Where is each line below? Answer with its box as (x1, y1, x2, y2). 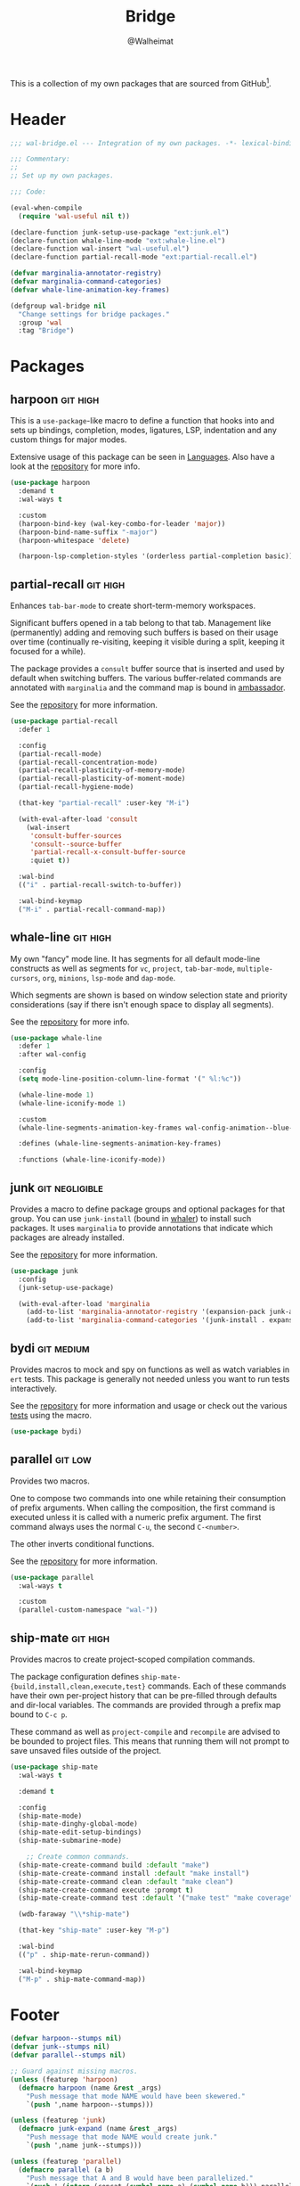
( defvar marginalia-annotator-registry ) (10, 269, 163, 278)
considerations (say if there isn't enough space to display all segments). (10, 998, 274, 1009)
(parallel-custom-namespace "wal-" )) (18, 1606, 158, 1615)
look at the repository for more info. (10, 461, 141, 472)
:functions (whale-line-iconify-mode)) (18, 1155, 166, 1164)
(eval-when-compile (10, 203, 83, 212)
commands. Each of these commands (147, 1681, 287, 1691)
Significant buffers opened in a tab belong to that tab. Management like (10, 618, 272, 629)
